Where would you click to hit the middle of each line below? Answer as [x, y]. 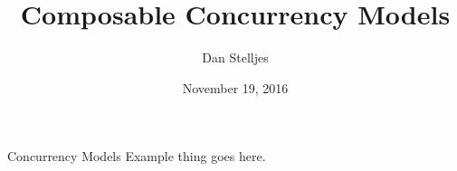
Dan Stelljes [235, 57]
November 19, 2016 [235, 87]
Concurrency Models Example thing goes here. [137, 156]
